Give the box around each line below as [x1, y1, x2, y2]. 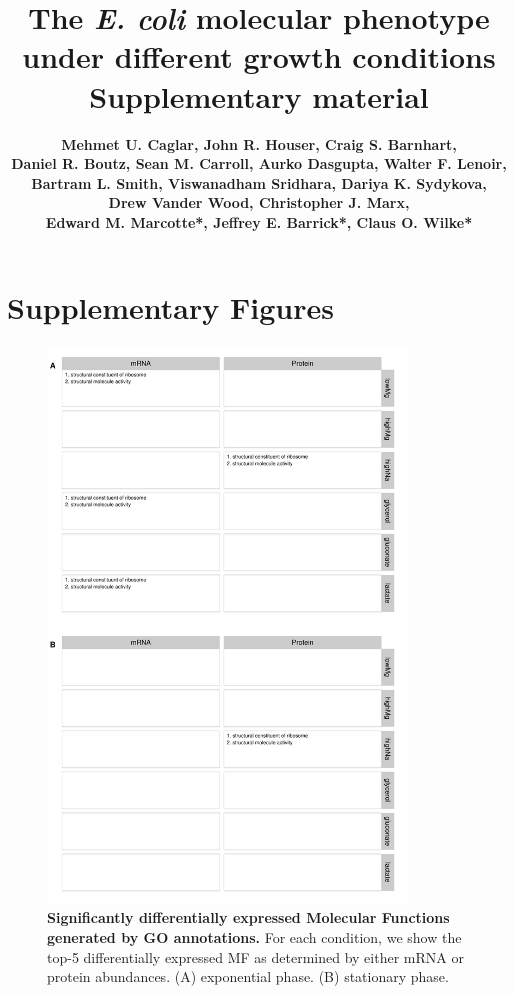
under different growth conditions [22, 36, 496, 77]
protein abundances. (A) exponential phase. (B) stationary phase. [47, 966, 449, 987]
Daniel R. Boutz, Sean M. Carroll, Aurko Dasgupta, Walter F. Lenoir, [11, 153, 507, 174]
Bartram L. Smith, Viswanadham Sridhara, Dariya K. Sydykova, [31, 172, 487, 193]
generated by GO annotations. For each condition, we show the [47, 927, 462, 948]
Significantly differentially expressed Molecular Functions [47, 907, 450, 928]
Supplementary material [89, 75, 429, 116]
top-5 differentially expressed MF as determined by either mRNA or [47, 946, 464, 967]
